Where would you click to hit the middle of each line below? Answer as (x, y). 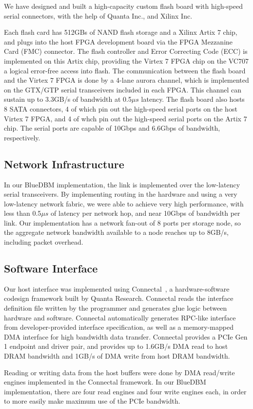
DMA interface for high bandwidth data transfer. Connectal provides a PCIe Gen (126, 336)
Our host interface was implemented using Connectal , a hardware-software (117, 288)
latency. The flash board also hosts (193, 99)
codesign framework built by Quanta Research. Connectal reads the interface (119, 298)
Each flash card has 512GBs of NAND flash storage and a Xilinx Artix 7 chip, (121, 32)
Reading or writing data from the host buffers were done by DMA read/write (119, 372)
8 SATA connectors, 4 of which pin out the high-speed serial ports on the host (121, 108)
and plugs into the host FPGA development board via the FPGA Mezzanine (118, 41)
